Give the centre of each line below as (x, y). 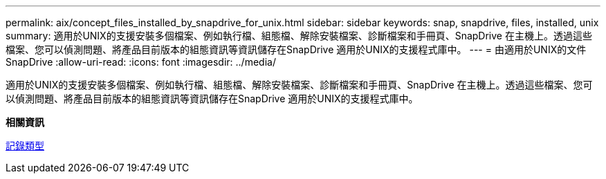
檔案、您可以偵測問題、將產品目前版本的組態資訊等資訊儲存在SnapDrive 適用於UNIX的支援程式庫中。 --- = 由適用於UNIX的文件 (296, 49)
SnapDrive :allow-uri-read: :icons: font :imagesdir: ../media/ (141, 62)
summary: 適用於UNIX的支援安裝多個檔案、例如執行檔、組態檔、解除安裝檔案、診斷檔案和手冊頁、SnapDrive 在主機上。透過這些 (299, 36)
